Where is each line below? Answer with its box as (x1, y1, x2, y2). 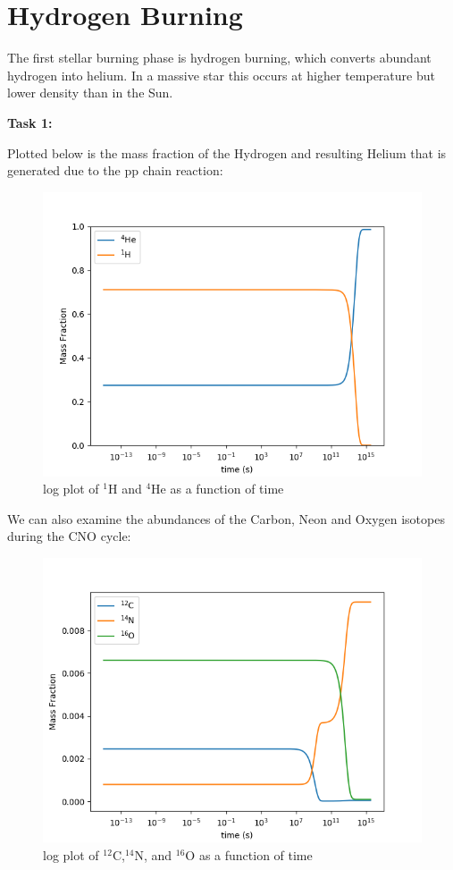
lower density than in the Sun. (7, 83, 173, 102)
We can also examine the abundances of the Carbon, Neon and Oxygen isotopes (7, 509, 445, 528)
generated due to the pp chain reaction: (7, 161, 223, 180)
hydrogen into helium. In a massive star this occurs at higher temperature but (7, 65, 435, 84)
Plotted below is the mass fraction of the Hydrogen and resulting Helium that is (7, 143, 447, 162)
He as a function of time (151, 479, 284, 498)
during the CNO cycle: (7, 527, 131, 545)
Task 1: (7, 113, 53, 131)
